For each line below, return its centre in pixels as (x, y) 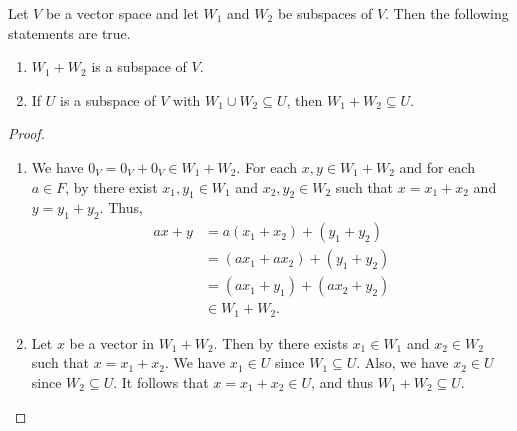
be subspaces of (325, 13)
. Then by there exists (280, 342)
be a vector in (111, 342)
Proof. (26, 133)
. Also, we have (402, 362)
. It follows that (161, 381)
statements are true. (69, 32)
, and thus (342, 381)
